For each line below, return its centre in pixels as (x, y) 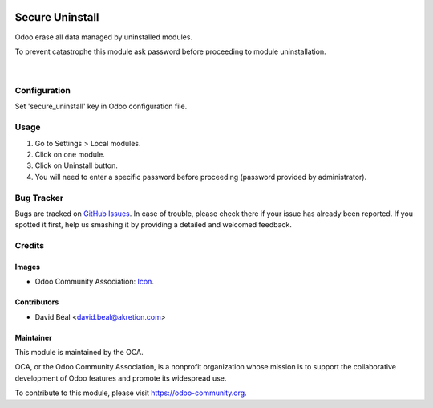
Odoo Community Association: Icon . (94, 282)
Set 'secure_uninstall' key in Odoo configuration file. (101, 106)
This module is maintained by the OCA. (79, 353)
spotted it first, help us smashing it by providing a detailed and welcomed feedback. (153, 225)
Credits (29, 246)
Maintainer (33, 337)
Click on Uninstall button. (76, 165)
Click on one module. (70, 154)
